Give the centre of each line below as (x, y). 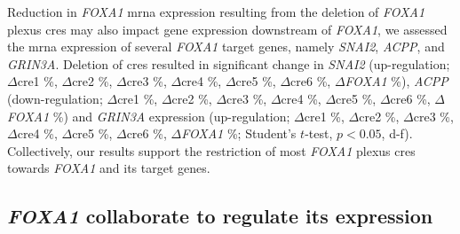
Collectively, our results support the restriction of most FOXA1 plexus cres (211, 150)
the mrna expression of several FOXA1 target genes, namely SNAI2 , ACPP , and (226, 47)
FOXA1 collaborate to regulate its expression (220, 216)
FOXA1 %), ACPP (397, 81)
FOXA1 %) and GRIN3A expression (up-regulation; (149, 116)
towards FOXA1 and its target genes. (109, 168)
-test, (319, 133)
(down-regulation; (55, 98)
